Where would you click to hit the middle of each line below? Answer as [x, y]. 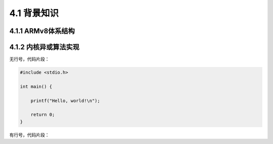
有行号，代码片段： [29, 135]
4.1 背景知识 [34, 13]
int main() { [36, 86]
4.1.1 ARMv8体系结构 [42, 31]
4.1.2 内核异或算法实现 [44, 47]
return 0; [43, 115]
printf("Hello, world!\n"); [65, 100]
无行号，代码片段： [29, 59]
